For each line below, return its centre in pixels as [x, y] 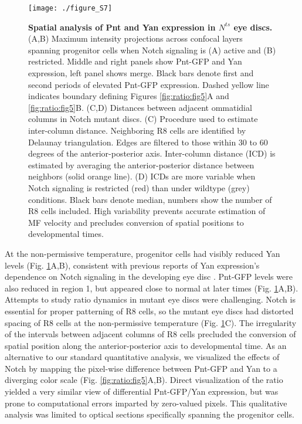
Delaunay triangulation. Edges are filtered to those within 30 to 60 [148, 142]
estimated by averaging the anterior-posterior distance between [141, 164]
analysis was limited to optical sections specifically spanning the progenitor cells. [150, 414]
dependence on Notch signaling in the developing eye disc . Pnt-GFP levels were [149, 277]
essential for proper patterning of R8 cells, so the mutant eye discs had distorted [149, 311]
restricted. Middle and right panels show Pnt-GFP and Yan [135, 61]
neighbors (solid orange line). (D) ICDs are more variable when [142, 176]
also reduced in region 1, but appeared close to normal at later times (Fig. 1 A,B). [152, 288]
